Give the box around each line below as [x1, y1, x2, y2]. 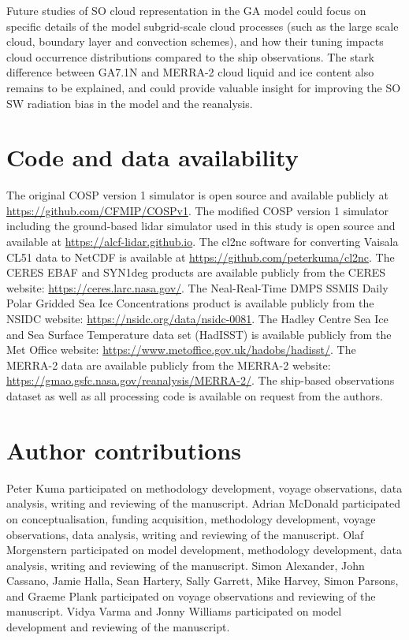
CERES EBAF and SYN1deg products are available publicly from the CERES [6, 264, 386, 281]
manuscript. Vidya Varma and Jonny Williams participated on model [6, 603, 342, 620]
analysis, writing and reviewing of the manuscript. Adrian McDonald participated [6, 495, 401, 512]
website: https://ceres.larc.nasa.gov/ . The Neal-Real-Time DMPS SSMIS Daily [6, 279, 389, 296]
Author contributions [6, 433, 241, 466]
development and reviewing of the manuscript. [6, 619, 230, 635]
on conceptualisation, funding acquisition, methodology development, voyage [6, 510, 376, 527]
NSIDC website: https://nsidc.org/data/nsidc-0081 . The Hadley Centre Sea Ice [6, 311, 389, 327]
